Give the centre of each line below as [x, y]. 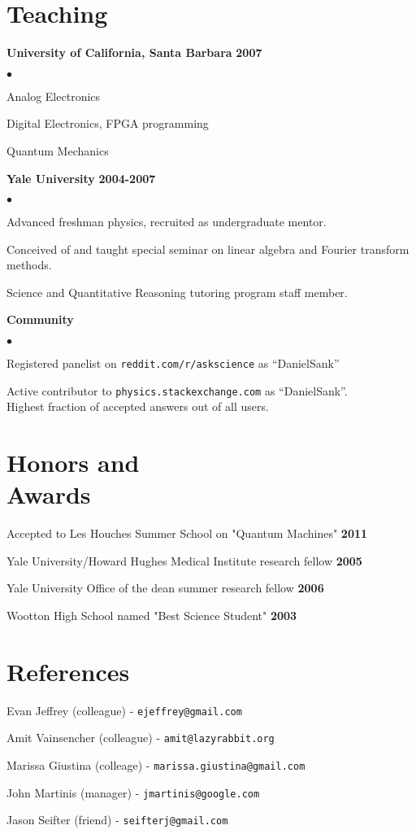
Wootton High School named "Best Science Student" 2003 [152, 616]
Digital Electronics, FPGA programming [108, 123]
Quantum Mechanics [58, 150]
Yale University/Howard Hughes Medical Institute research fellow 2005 [184, 560]
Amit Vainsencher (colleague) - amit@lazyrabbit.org [141, 738]
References [68, 671]
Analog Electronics [54, 96]
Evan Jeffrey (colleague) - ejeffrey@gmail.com [124, 710]
